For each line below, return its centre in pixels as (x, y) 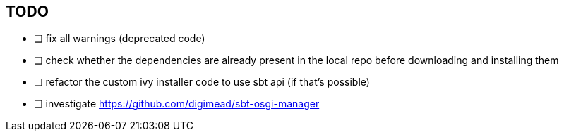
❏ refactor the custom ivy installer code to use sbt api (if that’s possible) (202, 82)
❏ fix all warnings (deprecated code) (120, 39)
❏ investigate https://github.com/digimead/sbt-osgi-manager (177, 104)
